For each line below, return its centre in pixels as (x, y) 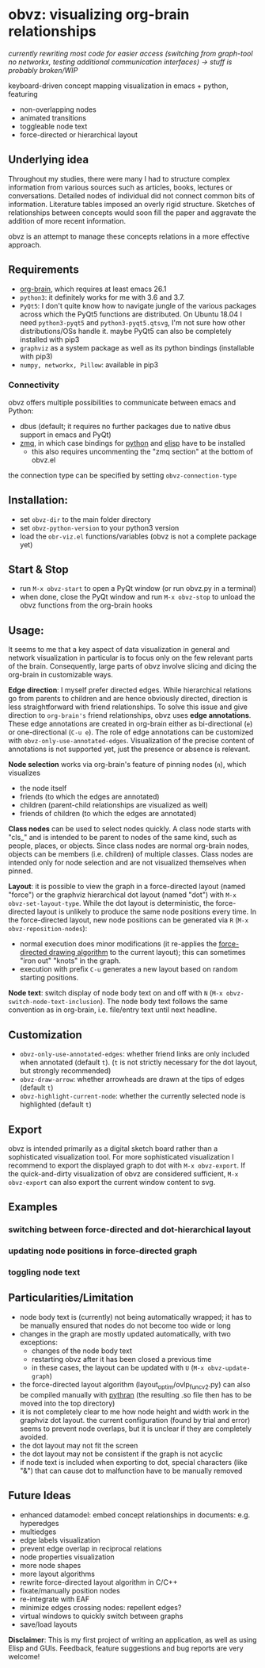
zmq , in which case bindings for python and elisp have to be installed (132, 443)
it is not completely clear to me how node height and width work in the (134, 1411)
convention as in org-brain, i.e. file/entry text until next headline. (113, 1010)
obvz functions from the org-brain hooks (86, 605)
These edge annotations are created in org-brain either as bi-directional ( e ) (131, 724)
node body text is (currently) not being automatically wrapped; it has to (135, 1317)
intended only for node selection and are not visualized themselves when (127, 863)
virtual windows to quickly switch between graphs (101, 1616)
